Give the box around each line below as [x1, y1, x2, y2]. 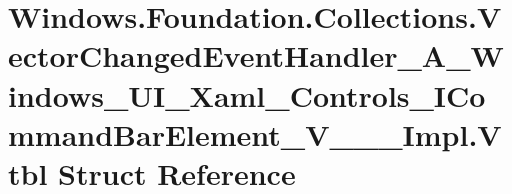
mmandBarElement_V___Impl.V [8, 113, 502, 154]
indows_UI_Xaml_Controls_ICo [8, 74, 486, 115]
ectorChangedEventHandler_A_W [8, 35, 504, 76]
